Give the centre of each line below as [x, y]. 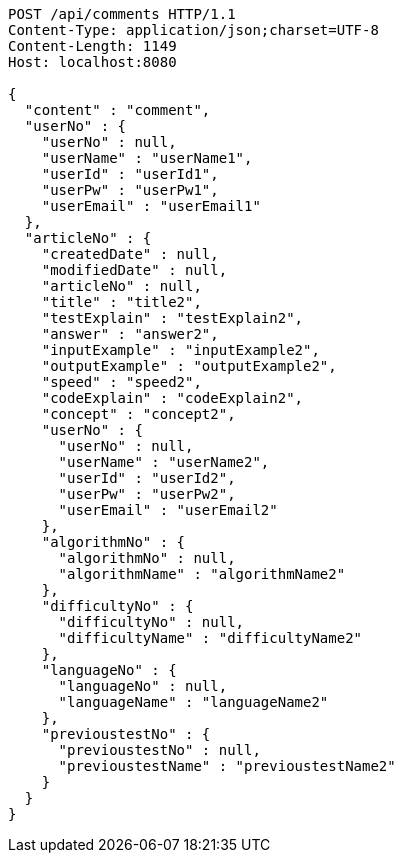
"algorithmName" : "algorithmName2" [202, 574]
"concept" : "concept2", [138, 414]
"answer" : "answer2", [130, 334]
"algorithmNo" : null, [147, 558]
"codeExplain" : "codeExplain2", [172, 398]
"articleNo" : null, [121, 286]
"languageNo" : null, [143, 686]
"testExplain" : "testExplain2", [172, 318]
